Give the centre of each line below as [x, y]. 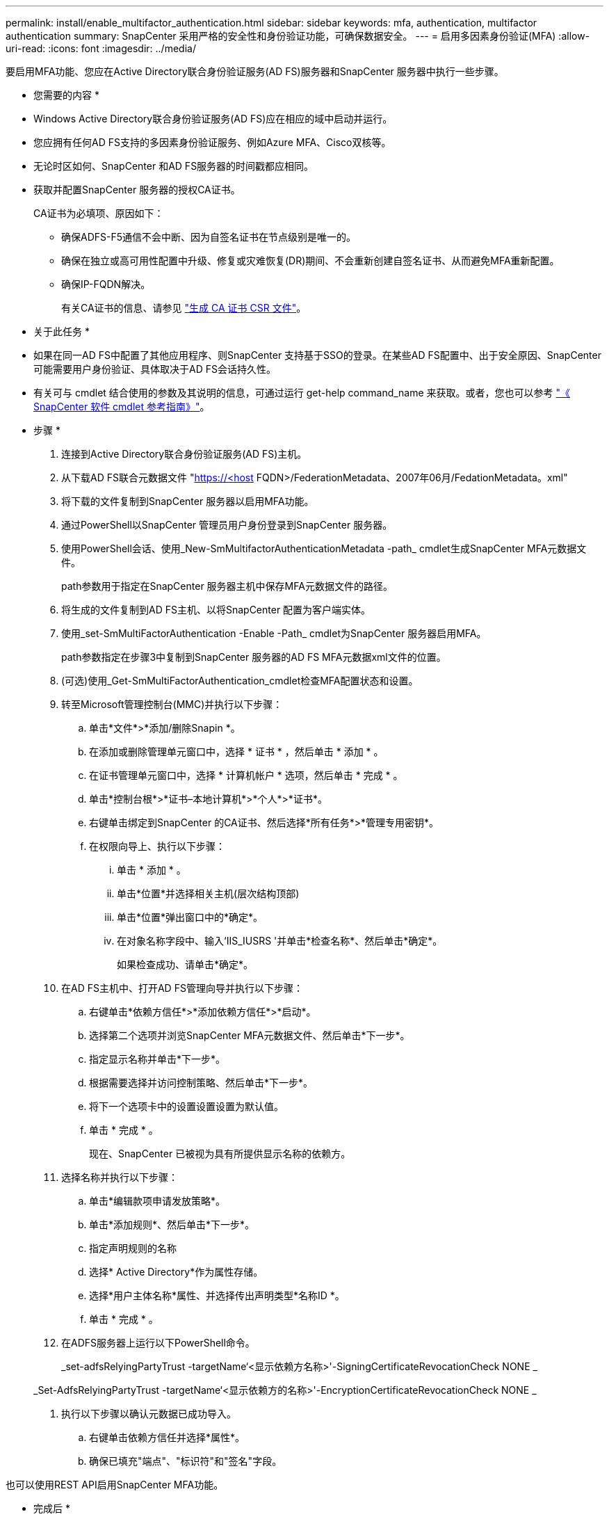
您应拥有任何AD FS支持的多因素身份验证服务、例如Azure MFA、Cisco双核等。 [212, 142]
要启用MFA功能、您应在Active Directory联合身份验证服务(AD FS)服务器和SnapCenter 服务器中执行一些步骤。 [255, 71]
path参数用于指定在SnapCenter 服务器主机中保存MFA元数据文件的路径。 [227, 586]
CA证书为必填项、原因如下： [99, 213]
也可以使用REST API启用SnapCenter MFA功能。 [115, 1485]
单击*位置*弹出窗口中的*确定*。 [190, 917]
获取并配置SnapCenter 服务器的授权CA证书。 [137, 190]
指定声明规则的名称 [133, 1248]
